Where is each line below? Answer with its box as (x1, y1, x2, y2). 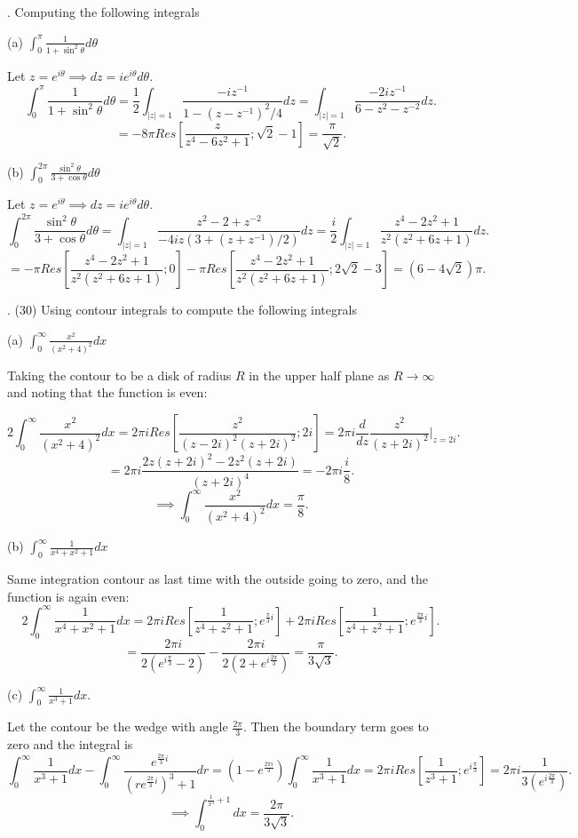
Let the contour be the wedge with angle (7, 717, 228, 736)
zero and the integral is (7, 735, 133, 754)
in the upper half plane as (249, 365, 390, 384)
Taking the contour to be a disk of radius (7, 365, 232, 384)
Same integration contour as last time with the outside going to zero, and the (7, 570, 428, 588)
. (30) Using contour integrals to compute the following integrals (7, 300, 357, 319)
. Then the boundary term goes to (242, 717, 429, 736)
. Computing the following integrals (7, 3, 200, 20)
